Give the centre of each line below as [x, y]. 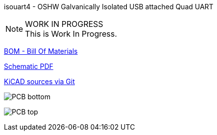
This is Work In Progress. [71, 34]
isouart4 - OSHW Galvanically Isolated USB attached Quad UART [109, 7]
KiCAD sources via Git [39, 81]
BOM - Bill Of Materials [41, 51]
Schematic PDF [29, 66]
